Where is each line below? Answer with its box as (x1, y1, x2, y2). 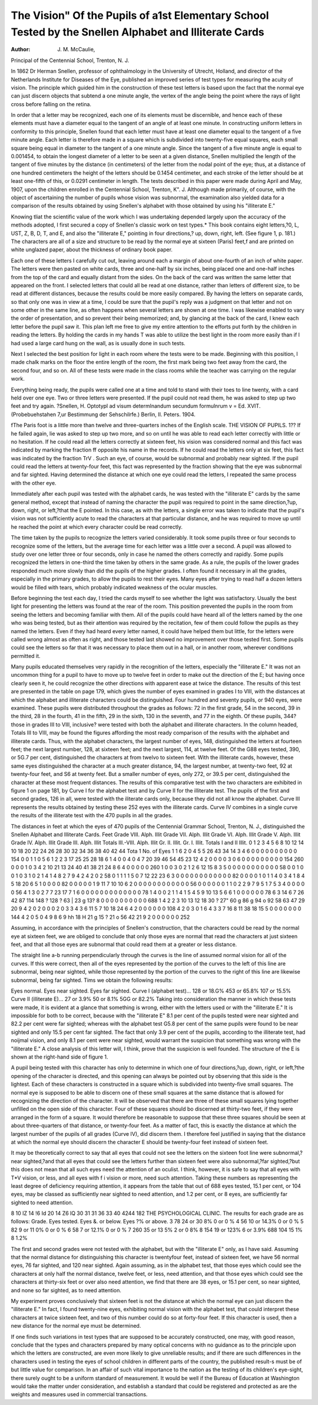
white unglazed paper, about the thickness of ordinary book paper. (11, 246, 173, 253)
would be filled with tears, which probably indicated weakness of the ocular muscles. (11, 584, 218, 591)
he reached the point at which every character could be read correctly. (11, 523, 183, 530)
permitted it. (11, 652, 41, 659)
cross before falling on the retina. (11, 100, 91, 107)
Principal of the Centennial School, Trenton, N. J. (11, 57, 130, 64)
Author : (11, 46, 31, 53)
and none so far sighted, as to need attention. (11, 1286, 122, 1293)
